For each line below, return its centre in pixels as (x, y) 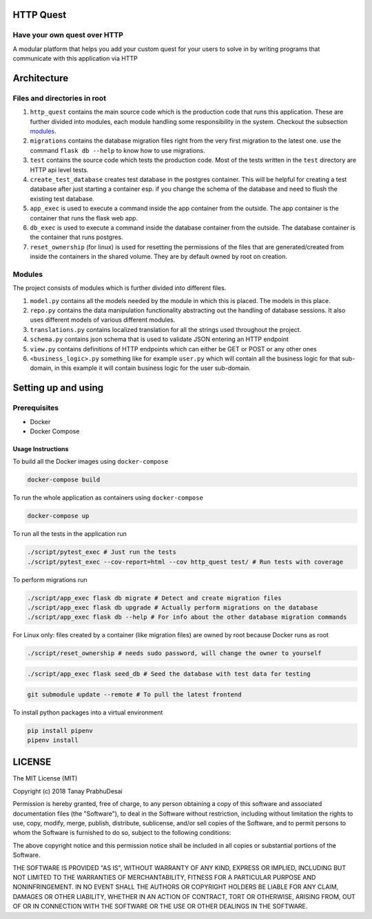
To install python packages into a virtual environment (88, 712)
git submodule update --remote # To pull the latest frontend (134, 694)
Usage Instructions (41, 448)
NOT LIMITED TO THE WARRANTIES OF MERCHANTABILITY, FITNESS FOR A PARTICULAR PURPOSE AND (164, 877)
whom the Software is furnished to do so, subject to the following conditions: (122, 833)
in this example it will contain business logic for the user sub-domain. (153, 368)
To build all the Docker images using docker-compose (91, 462)
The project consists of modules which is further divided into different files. (120, 288)
